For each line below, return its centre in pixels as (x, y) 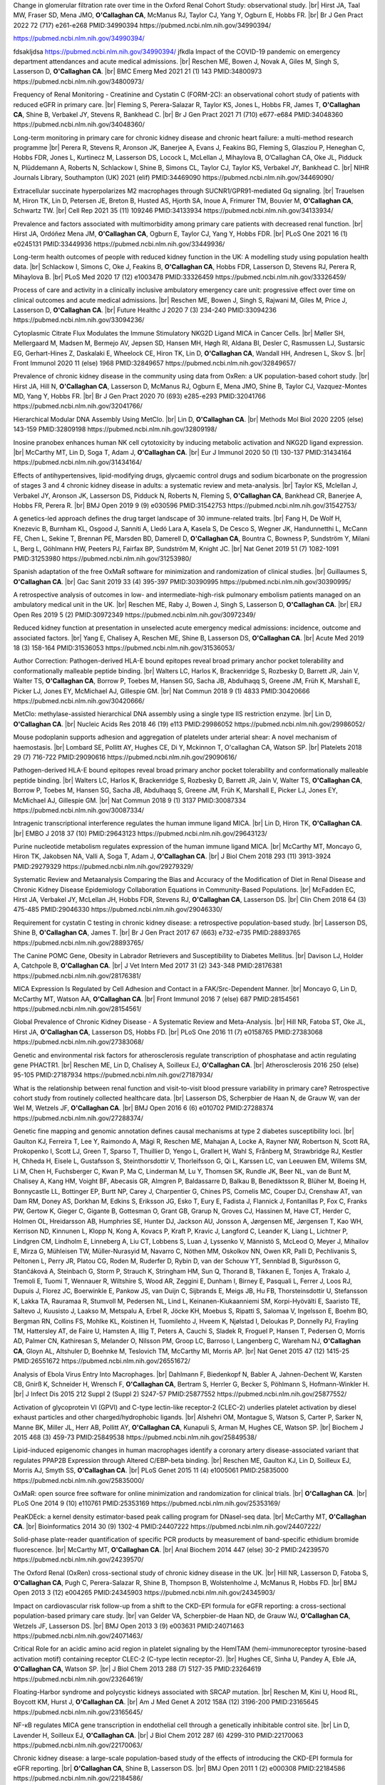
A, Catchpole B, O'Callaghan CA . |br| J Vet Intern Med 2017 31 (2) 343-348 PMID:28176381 (148, 966)
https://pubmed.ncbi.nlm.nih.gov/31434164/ (78, 462)
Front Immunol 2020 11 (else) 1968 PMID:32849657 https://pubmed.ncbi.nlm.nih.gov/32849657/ (154, 363)
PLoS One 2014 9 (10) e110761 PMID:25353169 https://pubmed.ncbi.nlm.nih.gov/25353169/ (147, 1504)
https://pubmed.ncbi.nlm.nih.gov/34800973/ (78, 81)
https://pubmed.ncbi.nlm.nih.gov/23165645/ (78, 1712)
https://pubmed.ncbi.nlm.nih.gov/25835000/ (79, 1480)
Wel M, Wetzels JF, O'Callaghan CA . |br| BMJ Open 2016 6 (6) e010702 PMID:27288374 (143, 1108)
